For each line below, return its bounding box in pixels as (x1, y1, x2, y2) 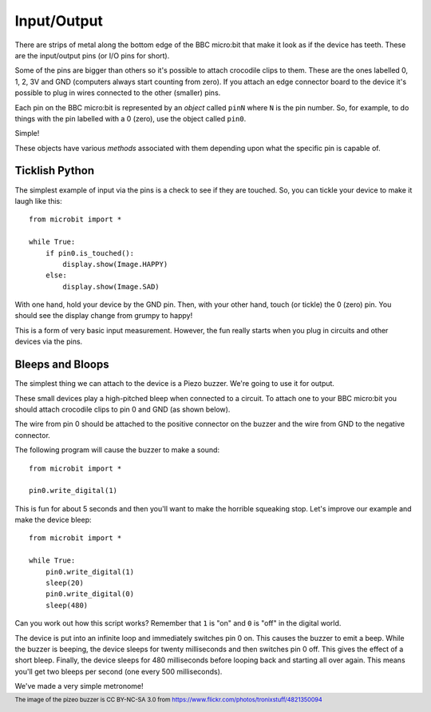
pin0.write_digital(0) (45, 590, 135, 599)
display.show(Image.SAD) (62, 282, 160, 291)
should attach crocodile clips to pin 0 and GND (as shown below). (14, 404, 231, 414)
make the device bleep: (14, 515, 92, 525)
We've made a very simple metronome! (14, 682, 144, 691)
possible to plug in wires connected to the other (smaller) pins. (14, 88, 221, 97)
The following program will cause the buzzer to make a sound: (14, 445, 219, 455)
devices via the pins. (14, 336, 83, 347)
